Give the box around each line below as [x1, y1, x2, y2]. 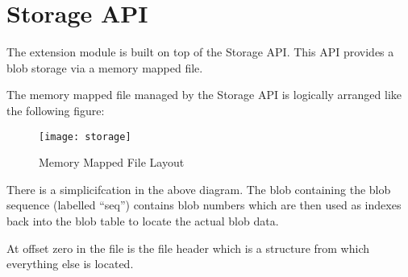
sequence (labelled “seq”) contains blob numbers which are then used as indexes [6, 196, 402, 213]
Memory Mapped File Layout [39, 154, 185, 171]
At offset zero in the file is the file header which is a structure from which [6, 239, 370, 256]
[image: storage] [39, 130, 131, 143]
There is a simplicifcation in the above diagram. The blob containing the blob [6, 180, 391, 197]
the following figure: [6, 101, 105, 118]
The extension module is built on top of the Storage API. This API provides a [6, 43, 394, 60]
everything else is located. [6, 255, 134, 272]
